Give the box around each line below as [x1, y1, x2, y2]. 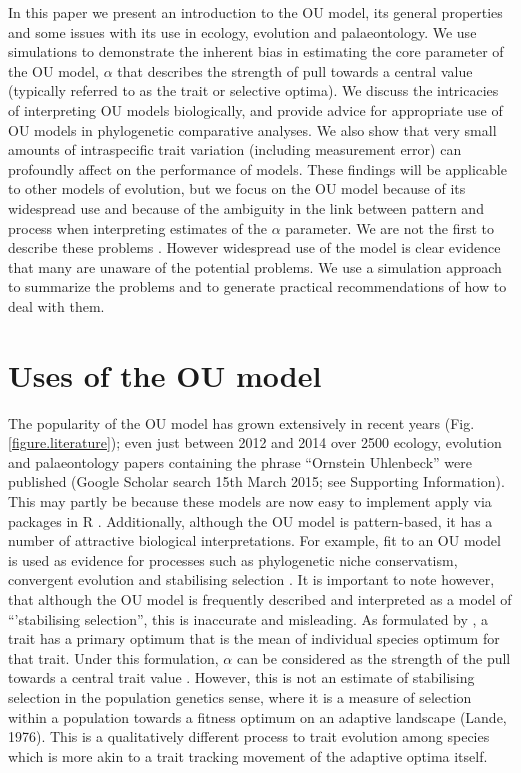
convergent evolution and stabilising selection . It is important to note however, [8, 569, 495, 590]
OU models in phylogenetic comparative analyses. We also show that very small [8, 119, 497, 140]
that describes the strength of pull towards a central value [117, 60, 473, 81]
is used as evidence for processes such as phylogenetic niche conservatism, [8, 549, 458, 570]
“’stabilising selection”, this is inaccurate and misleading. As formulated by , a [8, 608, 489, 629]
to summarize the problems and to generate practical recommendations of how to [8, 276, 507, 297]
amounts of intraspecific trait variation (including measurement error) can [8, 139, 462, 160]
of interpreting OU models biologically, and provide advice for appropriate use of [8, 99, 503, 120]
